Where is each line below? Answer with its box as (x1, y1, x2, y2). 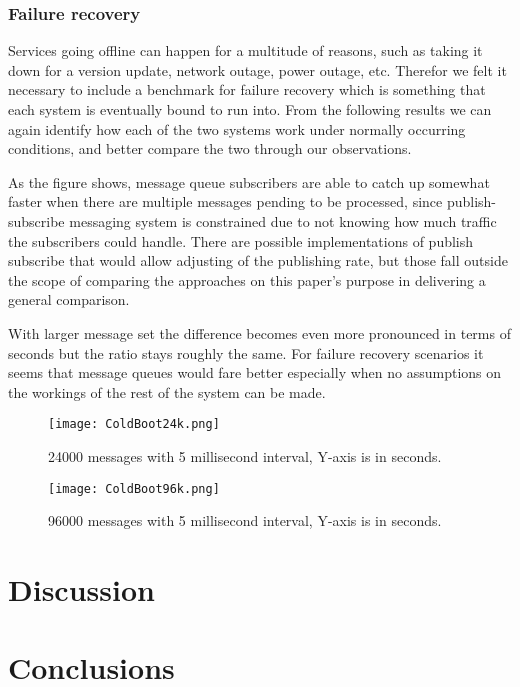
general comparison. (8, 289, 130, 310)
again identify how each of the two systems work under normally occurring (8, 118, 466, 139)
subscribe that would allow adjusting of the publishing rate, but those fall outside (8, 250, 508, 271)
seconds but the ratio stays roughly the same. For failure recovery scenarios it (8, 342, 484, 363)
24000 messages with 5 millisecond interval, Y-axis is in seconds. (48, 445, 442, 466)
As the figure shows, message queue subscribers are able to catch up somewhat (8, 171, 490, 192)
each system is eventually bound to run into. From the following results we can (8, 99, 492, 119)
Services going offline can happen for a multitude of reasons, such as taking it (8, 40, 483, 61)
